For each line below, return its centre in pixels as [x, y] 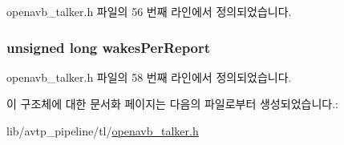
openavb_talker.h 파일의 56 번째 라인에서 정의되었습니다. [149, 11]
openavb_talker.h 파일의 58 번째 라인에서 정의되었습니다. [149, 77]
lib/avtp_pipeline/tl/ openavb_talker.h [103, 131]
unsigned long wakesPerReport [109, 47]
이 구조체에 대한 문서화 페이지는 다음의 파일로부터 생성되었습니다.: [172, 104]
